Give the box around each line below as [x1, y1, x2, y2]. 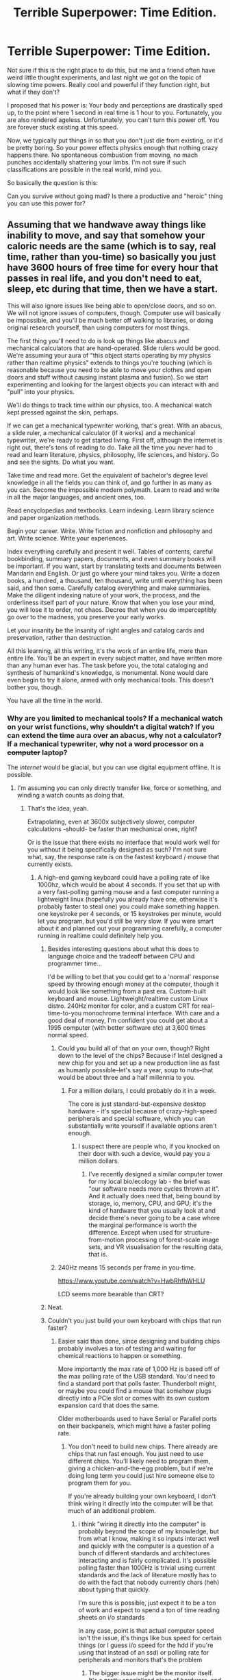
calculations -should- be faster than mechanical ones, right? [27, 825, 198, 833]
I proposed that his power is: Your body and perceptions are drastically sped [7, 101, 223, 109]
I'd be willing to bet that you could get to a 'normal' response [47, 973, 220, 981]
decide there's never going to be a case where [88, 1214, 220, 1222]
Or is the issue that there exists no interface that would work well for [27, 838, 220, 847]
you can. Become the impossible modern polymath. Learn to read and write [7, 485, 220, 494]
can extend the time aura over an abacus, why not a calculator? [7, 730, 222, 740]
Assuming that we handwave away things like [7, 219, 207, 231]
